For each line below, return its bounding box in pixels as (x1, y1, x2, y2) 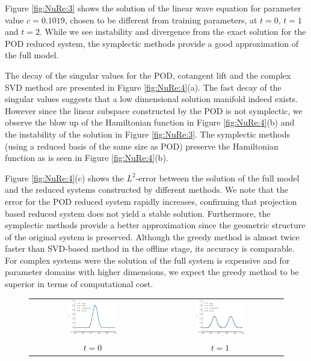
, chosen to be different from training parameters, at (64, 13, 257, 26)
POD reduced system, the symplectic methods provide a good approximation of (5, 37, 299, 49)
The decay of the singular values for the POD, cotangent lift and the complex (5, 68, 291, 81)
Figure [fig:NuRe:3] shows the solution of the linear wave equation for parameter (5, 2, 301, 14)
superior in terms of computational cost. (5, 278, 153, 290)
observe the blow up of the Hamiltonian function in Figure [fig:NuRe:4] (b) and (5, 116, 295, 129)
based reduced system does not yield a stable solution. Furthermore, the (5, 207, 271, 219)
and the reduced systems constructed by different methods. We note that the (5, 183, 289, 196)
